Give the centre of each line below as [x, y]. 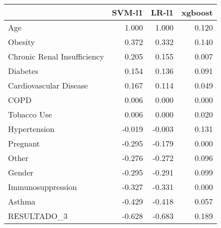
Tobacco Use [30, 114]
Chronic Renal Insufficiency [56, 56]
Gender [21, 172]
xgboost [197, 12]
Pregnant [24, 143]
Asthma [22, 201]
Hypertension [31, 129]
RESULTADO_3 [38, 216]
